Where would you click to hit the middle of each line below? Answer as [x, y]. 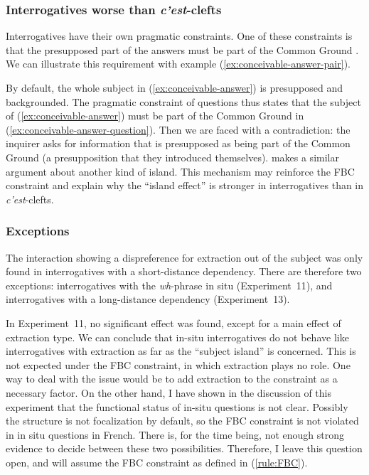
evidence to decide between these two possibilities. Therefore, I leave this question [184, 448]
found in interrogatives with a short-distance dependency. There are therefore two [184, 271]
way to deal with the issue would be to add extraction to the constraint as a [172, 379]
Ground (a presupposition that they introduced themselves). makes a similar [172, 157]
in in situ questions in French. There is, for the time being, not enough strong [175, 434]
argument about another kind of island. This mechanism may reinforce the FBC [180, 171]
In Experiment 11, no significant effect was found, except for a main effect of [173, 322]
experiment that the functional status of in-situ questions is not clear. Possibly [177, 406]
